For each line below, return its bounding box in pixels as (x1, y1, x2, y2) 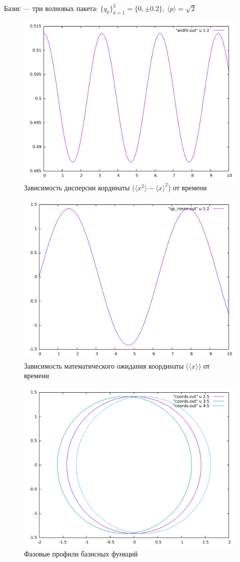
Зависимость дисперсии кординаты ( (24, 182, 135, 192)
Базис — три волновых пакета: (4, 3, 98, 13)
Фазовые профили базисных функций (24, 548, 138, 559)
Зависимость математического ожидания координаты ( (24, 360, 189, 371)
